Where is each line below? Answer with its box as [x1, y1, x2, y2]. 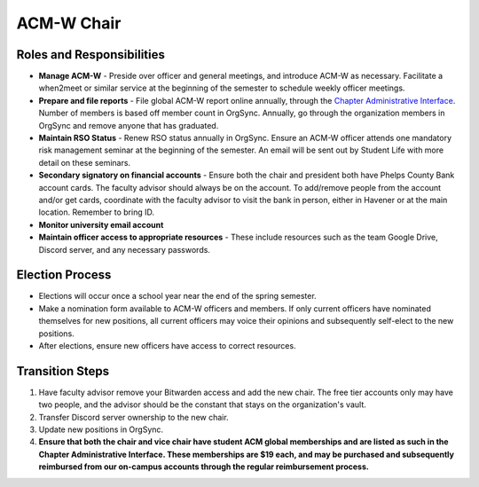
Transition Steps [16, 364, 110, 379]
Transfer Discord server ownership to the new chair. [38, 412, 230, 422]
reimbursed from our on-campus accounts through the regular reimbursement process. [38, 461, 370, 472]
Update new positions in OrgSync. [38, 424, 164, 435]
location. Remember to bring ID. [38, 207, 155, 217]
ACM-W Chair [16, 13, 122, 33]
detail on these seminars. [38, 157, 131, 168]
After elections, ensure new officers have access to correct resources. [38, 341, 296, 350]
